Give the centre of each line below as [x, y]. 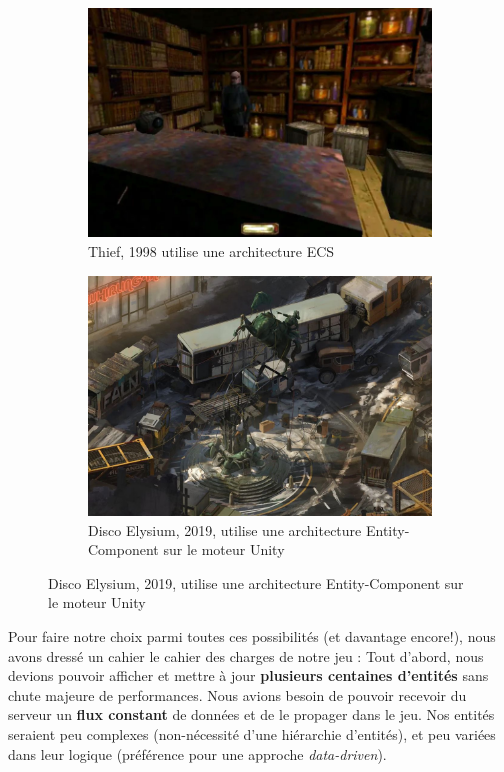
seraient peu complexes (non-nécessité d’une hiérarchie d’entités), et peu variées [252, 733]
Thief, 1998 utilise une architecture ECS [211, 250]
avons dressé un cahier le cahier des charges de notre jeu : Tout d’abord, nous [246, 655]
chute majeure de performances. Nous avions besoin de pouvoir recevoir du [237, 694]
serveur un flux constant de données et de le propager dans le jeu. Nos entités [251, 714]
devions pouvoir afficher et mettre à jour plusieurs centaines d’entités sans [248, 675]
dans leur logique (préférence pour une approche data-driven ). [197, 753]
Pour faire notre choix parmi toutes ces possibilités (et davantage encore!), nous [252, 636]
